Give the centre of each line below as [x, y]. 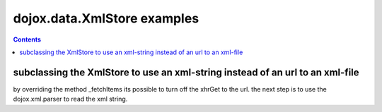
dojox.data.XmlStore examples [106, 18]
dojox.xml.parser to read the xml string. [70, 99]
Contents [27, 39]
